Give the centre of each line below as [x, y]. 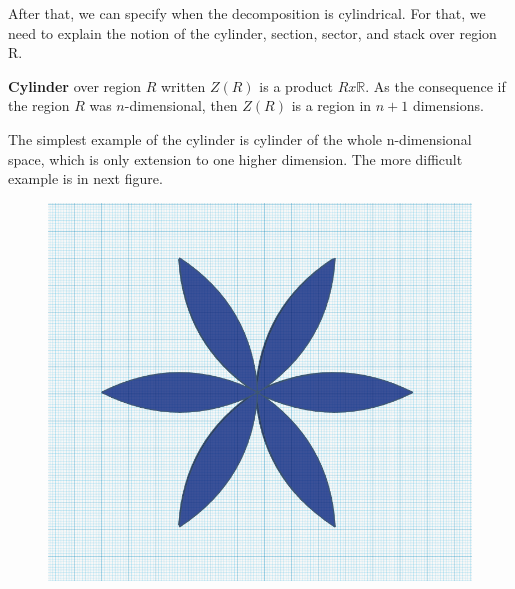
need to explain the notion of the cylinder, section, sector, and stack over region [252, 32]
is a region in [331, 105]
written [183, 85]
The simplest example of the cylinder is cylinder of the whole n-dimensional [240, 138]
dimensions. [448, 105]
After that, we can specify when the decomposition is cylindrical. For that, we [247, 13]
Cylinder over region [75, 85]
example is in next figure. [85, 178]
